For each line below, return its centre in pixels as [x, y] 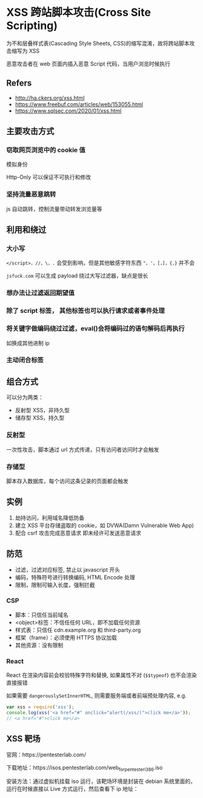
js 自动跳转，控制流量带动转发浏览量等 [54, 209]
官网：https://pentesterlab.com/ [46, 754]
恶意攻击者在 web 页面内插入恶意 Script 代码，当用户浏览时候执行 [88, 64]
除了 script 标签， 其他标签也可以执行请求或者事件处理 [85, 311]
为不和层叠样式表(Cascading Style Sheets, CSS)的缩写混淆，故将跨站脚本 [98, 43]
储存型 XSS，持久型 [40, 418]
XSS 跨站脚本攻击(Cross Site [79, 12]
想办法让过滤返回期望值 [40, 293]
